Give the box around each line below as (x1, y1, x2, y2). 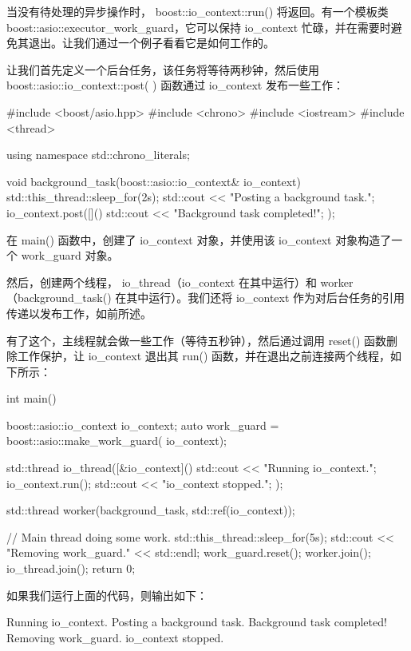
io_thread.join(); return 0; (6, 560, 136, 577)
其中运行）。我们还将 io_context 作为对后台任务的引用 (126, 289, 405, 306)
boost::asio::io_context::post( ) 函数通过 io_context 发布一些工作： (6, 77, 344, 93)
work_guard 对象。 (21, 247, 119, 264)
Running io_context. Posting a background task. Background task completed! (6, 613, 387, 630)
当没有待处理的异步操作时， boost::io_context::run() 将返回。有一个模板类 (6, 3, 389, 19)
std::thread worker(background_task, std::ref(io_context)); (6, 502, 295, 518)
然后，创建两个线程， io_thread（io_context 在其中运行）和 (6, 273, 317, 290)
